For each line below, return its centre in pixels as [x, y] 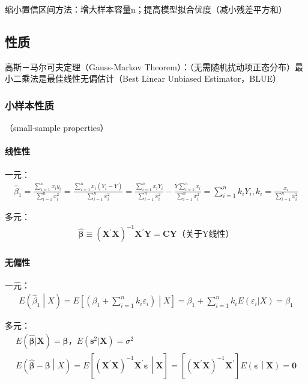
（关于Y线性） [205, 235]
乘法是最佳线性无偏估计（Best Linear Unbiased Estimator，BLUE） [151, 78]
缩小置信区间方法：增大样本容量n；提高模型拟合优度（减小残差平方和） [146, 9]
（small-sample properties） [57, 128]
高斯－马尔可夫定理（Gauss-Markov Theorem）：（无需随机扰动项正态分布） [150, 66]
